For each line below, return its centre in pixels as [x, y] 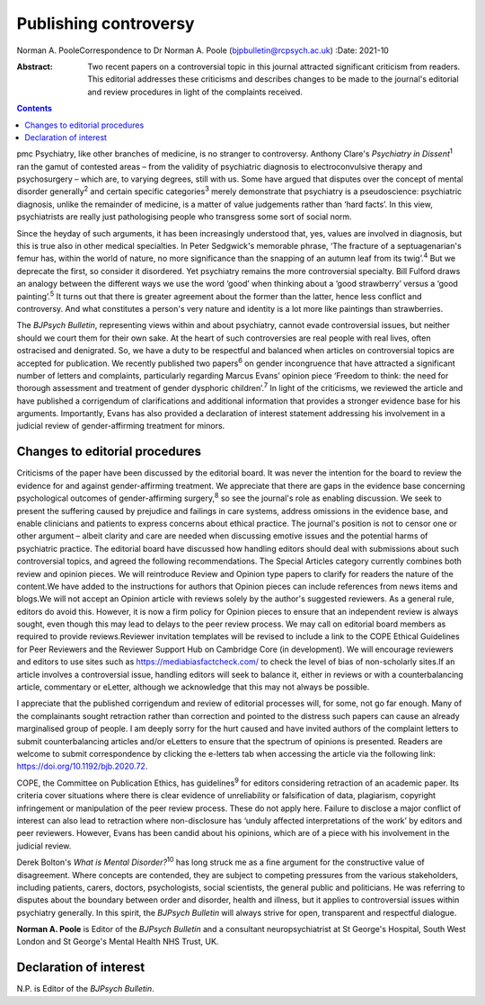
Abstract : [35, 67]
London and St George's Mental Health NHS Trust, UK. [118, 942]
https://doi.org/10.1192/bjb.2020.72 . [82, 766]
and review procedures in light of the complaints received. [195, 92]
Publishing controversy [106, 23]
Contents [35, 109]
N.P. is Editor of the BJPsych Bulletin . [85, 989]
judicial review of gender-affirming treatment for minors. [121, 426]
